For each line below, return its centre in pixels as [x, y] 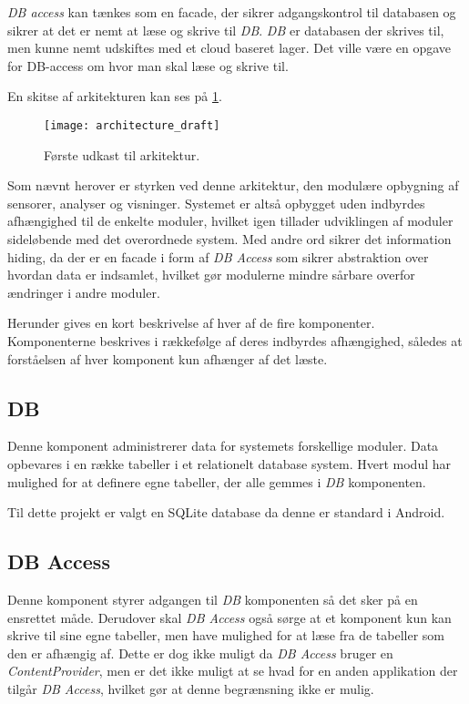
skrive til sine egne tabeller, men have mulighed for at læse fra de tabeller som [226, 635]
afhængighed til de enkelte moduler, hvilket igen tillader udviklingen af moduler [230, 221]
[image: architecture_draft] [132, 125]
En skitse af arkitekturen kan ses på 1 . [115, 96]
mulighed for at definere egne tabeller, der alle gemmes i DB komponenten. [217, 481]
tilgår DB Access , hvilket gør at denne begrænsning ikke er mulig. [191, 688]
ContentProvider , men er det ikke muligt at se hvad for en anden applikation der [233, 671]
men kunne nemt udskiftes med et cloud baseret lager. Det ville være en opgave [229, 48]
